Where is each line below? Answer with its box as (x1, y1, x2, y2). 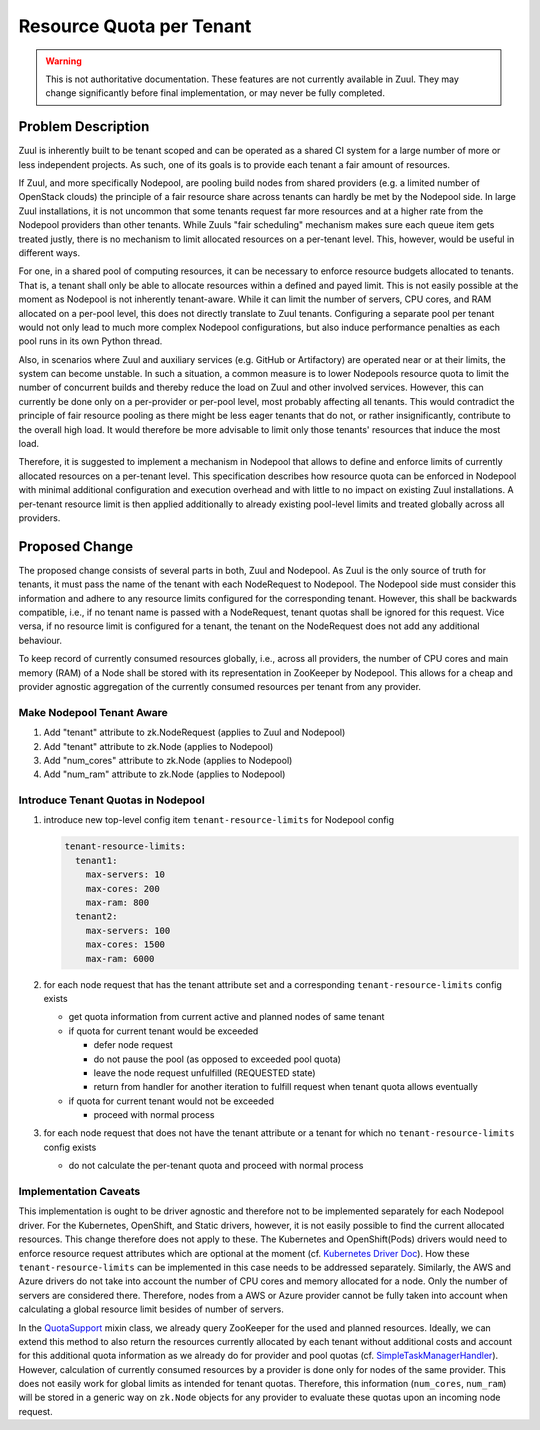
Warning (45, 55, 82, 67)
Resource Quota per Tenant (18, 15, 252, 37)
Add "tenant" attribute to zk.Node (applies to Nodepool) (43, 740, 274, 752)
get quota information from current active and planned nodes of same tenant (68, 1011, 385, 1023)
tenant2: (75, 911, 118, 922)
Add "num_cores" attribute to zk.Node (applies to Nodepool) (43, 754, 293, 766)
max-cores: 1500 (85, 939, 165, 950)
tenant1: (75, 855, 118, 866)
